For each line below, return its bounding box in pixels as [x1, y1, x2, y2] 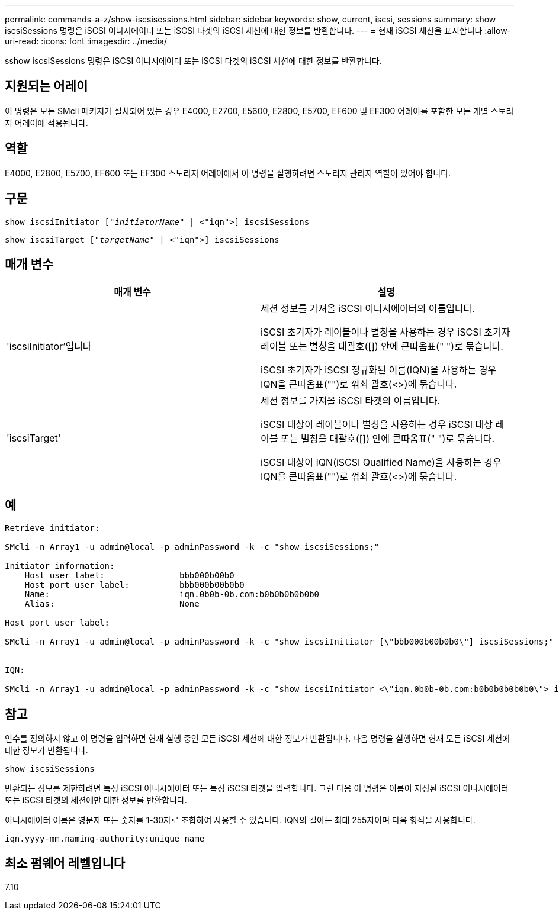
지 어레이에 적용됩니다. [5, 117, 88, 128]
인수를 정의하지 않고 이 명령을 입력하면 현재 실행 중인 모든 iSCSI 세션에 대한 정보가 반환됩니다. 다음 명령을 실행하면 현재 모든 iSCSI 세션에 [5, 733, 510, 744]
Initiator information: [5, 561, 115, 571]
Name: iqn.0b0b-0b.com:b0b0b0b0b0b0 [24, 589, 320, 600]
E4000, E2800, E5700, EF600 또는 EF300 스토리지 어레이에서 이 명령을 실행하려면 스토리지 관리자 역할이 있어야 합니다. [5, 167, 451, 178]
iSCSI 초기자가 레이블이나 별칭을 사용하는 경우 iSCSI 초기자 [261, 326, 510, 339]
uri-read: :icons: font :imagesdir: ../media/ [5, 36, 167, 46]
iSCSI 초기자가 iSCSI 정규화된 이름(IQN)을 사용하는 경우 [261, 364, 497, 376]
